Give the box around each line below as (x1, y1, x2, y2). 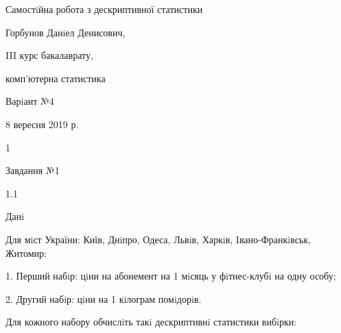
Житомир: (5, 245, 47, 260)
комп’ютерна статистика (5, 71, 106, 85)
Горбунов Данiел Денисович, (5, 25, 126, 39)
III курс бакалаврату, (5, 48, 93, 62)
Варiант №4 (5, 94, 54, 108)
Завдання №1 (5, 163, 60, 177)
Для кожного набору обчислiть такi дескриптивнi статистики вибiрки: (5, 314, 297, 329)
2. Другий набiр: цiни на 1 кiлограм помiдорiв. (5, 291, 202, 306)
